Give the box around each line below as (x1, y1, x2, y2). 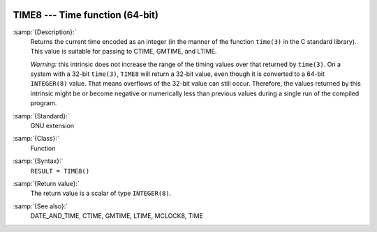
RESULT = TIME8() (30, 167, 90, 175)
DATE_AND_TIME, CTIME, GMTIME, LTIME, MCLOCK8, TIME (30, 212, 204, 220)
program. (30, 99, 57, 107)
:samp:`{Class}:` (13, 134, 59, 143)
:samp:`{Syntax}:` (13, 157, 64, 165)
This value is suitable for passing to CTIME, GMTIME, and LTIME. (30, 47, 217, 56)
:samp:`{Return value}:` (13, 179, 80, 187)
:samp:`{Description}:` (13, 28, 77, 36)
